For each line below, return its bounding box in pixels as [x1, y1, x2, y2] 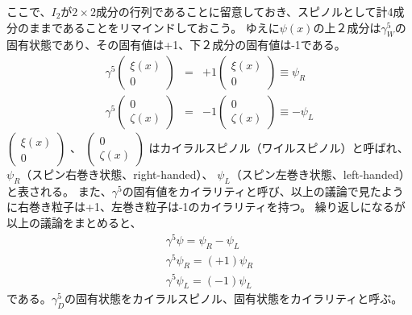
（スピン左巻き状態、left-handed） [230, 166, 410, 183]
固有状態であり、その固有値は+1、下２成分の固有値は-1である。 [6, 36, 346, 53]
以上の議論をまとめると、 [6, 214, 142, 231]
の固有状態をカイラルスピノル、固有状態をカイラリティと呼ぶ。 [65, 290, 403, 307]
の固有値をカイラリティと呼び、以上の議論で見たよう [122, 182, 404, 199]
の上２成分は [313, 19, 381, 35]
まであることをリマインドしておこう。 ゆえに [40, 19, 280, 35]
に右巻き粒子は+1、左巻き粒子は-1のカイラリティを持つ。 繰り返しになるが [6, 198, 406, 215]
